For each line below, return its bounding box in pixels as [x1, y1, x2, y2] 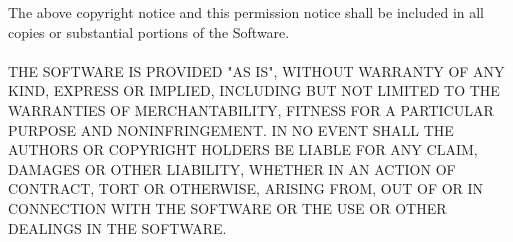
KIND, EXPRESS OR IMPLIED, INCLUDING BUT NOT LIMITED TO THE [8, 80, 500, 101]
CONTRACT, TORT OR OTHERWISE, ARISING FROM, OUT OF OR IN [8, 178, 484, 199]
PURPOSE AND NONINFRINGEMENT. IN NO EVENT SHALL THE [8, 119, 454, 140]
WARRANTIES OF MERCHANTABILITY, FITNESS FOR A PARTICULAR [8, 99, 494, 120]
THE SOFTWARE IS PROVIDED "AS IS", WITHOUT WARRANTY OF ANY [8, 60, 505, 81]
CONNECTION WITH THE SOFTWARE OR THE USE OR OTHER [8, 197, 447, 218]
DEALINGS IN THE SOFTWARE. [8, 217, 227, 238]
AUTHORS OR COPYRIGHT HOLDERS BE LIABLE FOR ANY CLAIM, [8, 139, 478, 160]
